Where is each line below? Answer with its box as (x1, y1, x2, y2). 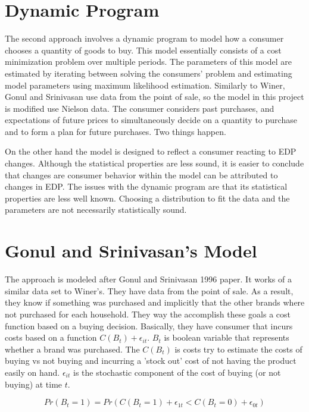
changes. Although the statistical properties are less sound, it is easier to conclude (5, 157, 304, 169)
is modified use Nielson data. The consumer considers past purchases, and (5, 102, 274, 114)
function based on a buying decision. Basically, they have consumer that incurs (5, 319, 293, 332)
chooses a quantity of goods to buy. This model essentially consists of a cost (5, 43, 282, 56)
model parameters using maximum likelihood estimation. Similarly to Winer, (5, 78, 285, 91)
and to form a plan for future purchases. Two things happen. (5, 125, 226, 137)
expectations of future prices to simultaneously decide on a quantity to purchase (5, 114, 297, 126)
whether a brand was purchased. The (5, 342, 140, 355)
